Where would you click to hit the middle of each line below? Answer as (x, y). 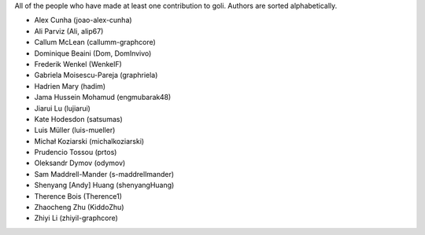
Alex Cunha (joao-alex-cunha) (83, 20)
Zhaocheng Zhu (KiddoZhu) (79, 207)
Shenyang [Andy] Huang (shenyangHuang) (104, 185)
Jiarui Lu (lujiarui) (62, 108)
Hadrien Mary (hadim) (70, 86)
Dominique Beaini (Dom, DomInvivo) (93, 53)
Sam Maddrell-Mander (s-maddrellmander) (104, 174)
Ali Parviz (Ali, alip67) (69, 31)
